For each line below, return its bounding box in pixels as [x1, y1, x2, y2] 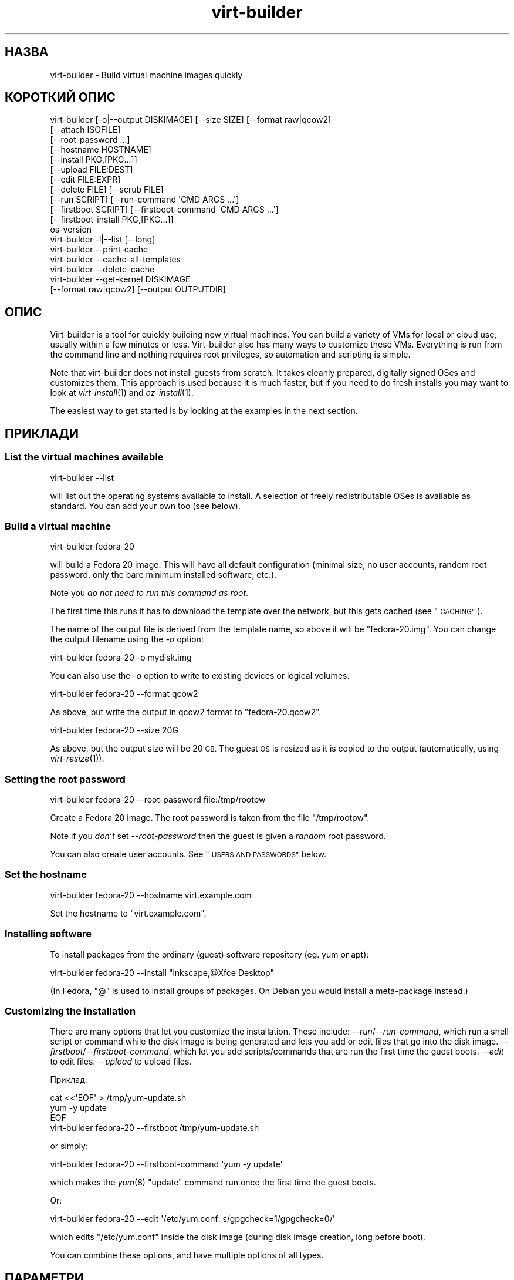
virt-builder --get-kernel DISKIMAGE [50, 274, 191, 285]
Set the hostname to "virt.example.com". [50, 908, 207, 918]
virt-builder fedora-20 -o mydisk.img [50, 652, 192, 663]
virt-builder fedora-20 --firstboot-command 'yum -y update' [50, 1159, 283, 1170]
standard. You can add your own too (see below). [50, 500, 241, 511]
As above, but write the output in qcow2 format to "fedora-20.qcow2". [50, 707, 322, 718]
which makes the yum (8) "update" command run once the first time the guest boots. [50, 1177, 376, 1188]
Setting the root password [5, 773, 126, 785]
